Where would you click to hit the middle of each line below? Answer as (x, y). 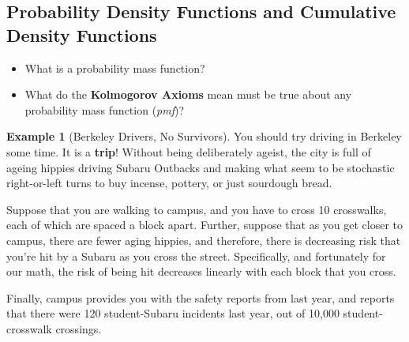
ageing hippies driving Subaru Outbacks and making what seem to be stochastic (201, 167)
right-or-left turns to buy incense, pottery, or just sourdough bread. (169, 183)
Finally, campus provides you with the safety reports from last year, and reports (201, 297)
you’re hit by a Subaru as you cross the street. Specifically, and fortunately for (196, 256)
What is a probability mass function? (115, 68)
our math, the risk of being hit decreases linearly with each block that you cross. (201, 271)
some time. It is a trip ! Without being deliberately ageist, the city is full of (189, 151)
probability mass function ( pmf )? (105, 109)
